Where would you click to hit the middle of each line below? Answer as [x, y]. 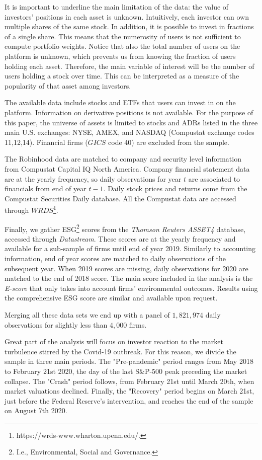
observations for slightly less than [56, 324]
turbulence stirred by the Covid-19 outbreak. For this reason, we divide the [120, 351]
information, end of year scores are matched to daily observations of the [115, 258]
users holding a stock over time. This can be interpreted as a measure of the [122, 76]
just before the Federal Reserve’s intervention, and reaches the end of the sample [129, 400]
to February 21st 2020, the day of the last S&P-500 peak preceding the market [126, 371]
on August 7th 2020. [36, 410]
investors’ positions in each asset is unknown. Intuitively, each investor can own [127, 16]
